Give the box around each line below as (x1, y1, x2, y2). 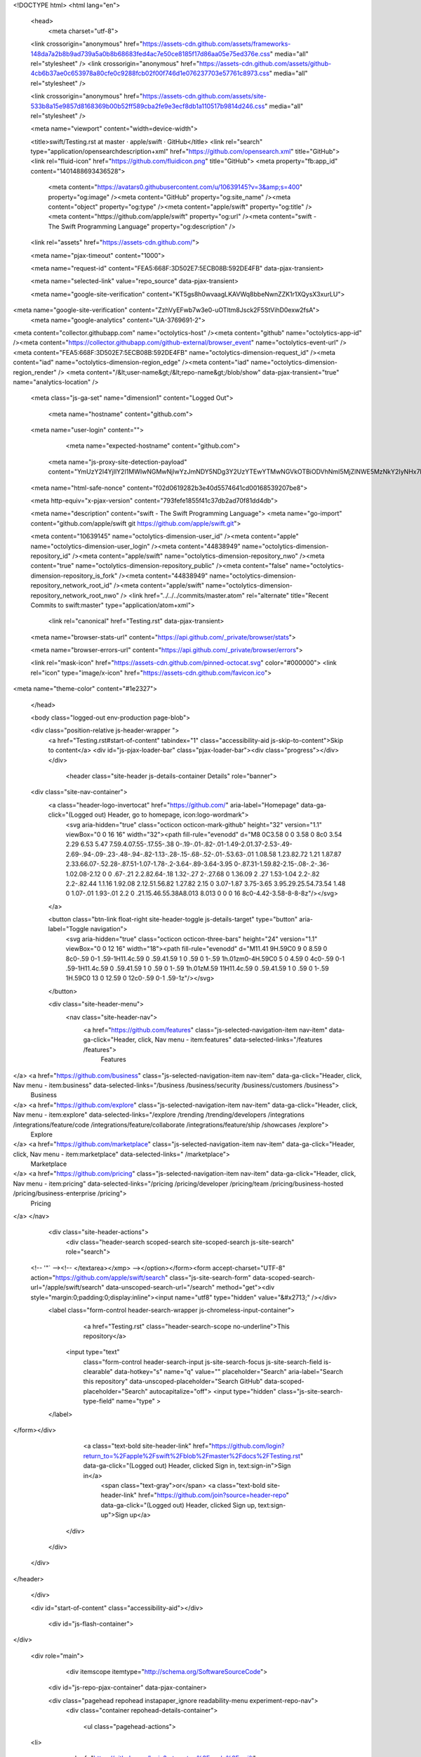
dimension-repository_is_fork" (30, 571, 118, 580)
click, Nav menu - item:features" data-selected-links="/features (138, 1035, 323, 1044)
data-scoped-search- (253, 1273, 316, 1282)
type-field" (83, 1397, 115, 1406)
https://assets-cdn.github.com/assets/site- (142, 92, 267, 101)
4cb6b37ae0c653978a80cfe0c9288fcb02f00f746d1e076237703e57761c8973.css (30, 69, 269, 77)
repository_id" (30, 552, 72, 560)
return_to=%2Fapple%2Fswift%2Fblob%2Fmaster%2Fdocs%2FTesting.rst (83, 1451, 301, 1460)
